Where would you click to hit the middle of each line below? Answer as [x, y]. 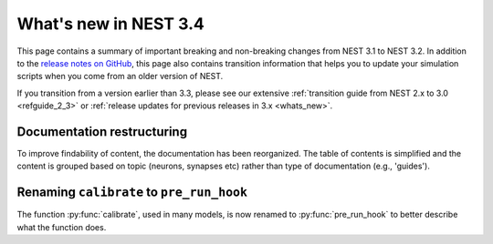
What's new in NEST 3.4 [110, 24]
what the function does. [62, 227]
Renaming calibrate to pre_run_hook [132, 193]
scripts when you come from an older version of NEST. [120, 76]
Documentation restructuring [102, 132]
